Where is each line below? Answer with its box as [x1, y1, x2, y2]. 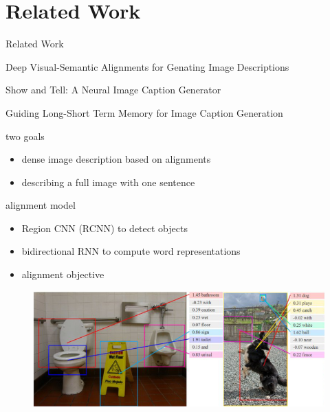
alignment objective [21, 267, 104, 282]
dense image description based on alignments [21, 152, 211, 166]
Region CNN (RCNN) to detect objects [21, 220, 188, 235]
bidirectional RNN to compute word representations [21, 244, 241, 258]
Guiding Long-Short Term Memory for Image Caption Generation [5, 105, 283, 119]
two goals [5, 128, 45, 143]
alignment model [5, 198, 76, 212]
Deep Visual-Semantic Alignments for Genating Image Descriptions [5, 59, 289, 73]
